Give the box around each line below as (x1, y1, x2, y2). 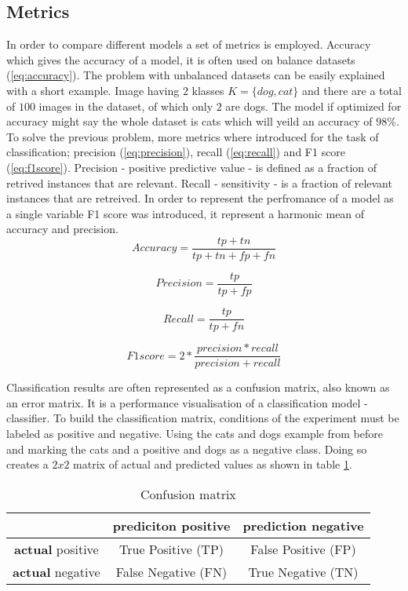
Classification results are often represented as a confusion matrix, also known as (6, 379, 390, 396)
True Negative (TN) (248, 562, 359, 581)
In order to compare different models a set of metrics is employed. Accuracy (6, 36, 371, 53)
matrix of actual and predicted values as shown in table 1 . (73, 456, 352, 472)
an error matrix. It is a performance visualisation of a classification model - (6, 394, 368, 410)
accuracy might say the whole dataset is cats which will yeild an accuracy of (6, 113, 373, 130)
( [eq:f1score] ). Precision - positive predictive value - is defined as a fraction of (6, 159, 377, 175)
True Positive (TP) (119, 539, 224, 558)
